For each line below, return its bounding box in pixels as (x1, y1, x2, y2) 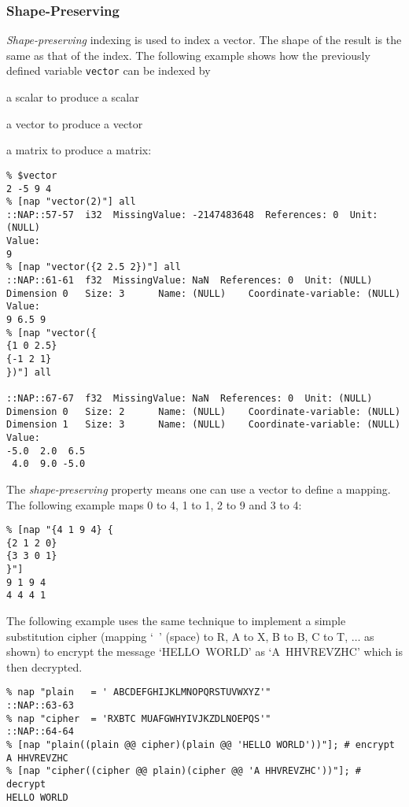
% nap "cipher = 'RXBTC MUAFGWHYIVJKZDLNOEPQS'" (6, 713, 271, 724)
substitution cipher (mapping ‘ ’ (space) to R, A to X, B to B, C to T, (6, 627, 348, 644)
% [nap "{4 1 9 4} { (6, 524, 114, 536)
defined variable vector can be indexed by (6, 62, 211, 79)
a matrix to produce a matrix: (6, 142, 152, 158)
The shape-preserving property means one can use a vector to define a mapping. (6, 480, 391, 497)
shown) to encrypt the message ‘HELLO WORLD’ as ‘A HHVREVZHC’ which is (6, 643, 403, 660)
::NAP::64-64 (6, 726, 74, 738)
